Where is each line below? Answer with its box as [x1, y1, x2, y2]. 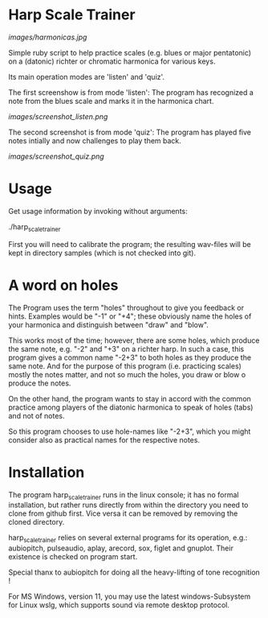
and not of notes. [8, 410, 66, 420]
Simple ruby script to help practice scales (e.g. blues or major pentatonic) [8, 47, 251, 57]
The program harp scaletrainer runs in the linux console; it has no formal [8, 489, 239, 501]
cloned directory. [8, 517, 65, 527]
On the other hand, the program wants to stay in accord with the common [8, 393, 251, 403]
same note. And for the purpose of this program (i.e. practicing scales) [8, 360, 242, 371]
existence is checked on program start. [8, 552, 138, 562]
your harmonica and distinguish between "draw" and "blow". [8, 319, 209, 329]
